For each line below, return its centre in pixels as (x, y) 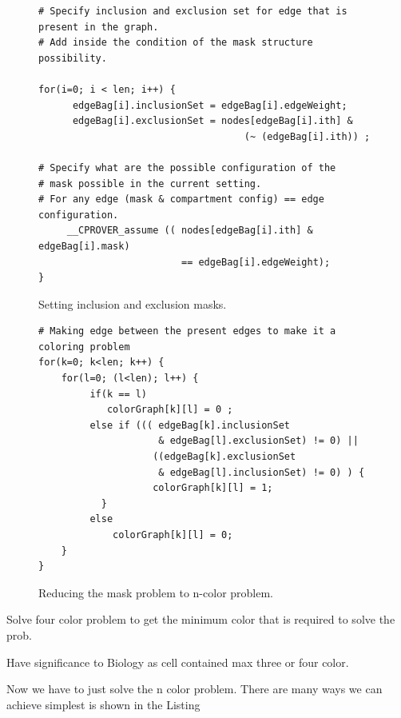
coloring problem (84, 347)
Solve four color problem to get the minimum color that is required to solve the (201, 619)
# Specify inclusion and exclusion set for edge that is (193, 11)
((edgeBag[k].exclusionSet (224, 457)
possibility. (73, 58)
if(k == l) (119, 394)
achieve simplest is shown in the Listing (103, 704)
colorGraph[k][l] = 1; (213, 488)
